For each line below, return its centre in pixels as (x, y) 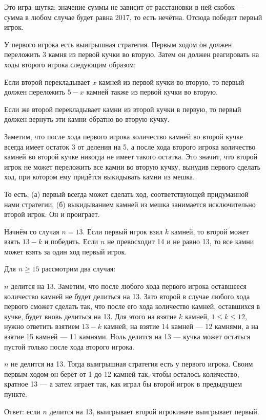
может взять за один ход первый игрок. (66, 251)
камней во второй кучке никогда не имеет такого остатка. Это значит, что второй (131, 157)
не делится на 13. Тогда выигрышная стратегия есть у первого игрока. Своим (132, 364)
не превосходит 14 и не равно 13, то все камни (181, 241)
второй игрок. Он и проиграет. (52, 214)
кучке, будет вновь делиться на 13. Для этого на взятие (90, 316)
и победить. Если (71, 241)
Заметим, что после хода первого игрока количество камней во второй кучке (124, 136)
